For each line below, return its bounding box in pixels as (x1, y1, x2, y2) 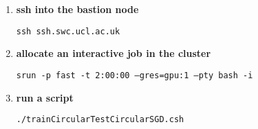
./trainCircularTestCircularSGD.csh (16, 115, 184, 125)
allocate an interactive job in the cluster (16, 46, 211, 60)
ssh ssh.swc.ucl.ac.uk (16, 26, 120, 36)
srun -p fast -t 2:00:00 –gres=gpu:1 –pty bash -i (16, 70, 253, 80)
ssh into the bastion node (16, 2, 139, 16)
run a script (16, 90, 74, 104)
